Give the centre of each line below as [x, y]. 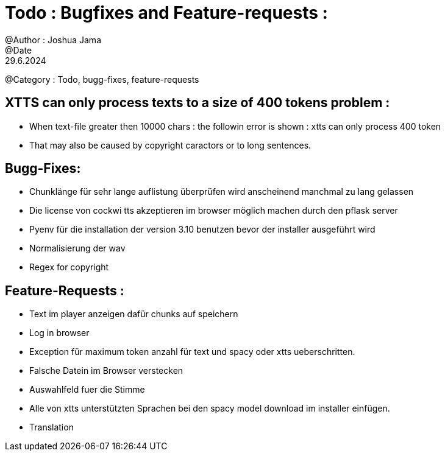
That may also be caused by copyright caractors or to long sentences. [170, 145]
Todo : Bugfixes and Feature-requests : [166, 13]
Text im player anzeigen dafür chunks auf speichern [134, 314]
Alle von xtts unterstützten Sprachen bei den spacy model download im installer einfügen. [210, 409]
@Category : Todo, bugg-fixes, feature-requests [102, 79]
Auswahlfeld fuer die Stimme [87, 390]
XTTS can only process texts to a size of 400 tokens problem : [198, 103]
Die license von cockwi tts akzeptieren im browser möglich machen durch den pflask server [214, 211]
